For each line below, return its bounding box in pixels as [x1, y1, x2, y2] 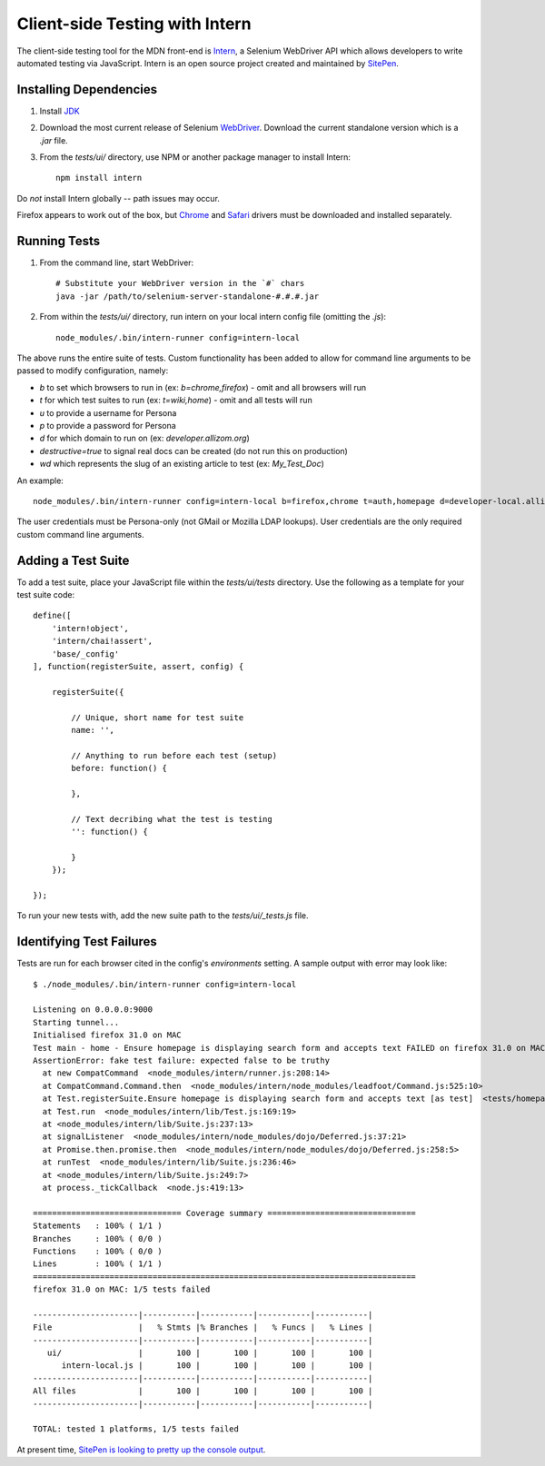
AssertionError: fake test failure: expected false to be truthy [33, 1055, 331, 1066]
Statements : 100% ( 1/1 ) [33, 1221, 163, 1231]
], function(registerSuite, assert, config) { [33, 661, 244, 671]
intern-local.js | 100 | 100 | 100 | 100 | [61, 1361, 373, 1371]
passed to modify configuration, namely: [16, 365, 169, 376]
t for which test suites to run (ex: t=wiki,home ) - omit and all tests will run [39, 395, 312, 406]
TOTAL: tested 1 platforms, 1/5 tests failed [33, 1424, 240, 1434]
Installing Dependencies [16, 82, 158, 97]
